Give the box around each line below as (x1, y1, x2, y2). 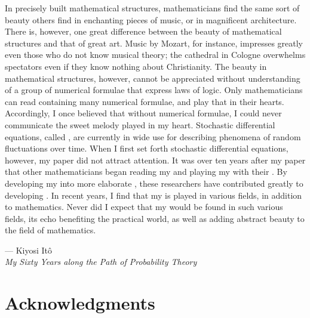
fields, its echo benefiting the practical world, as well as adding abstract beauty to (5, 212, 305, 224)
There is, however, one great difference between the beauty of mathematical (5, 25, 282, 38)
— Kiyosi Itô (5, 243, 53, 256)
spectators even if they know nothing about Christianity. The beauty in (5, 60, 267, 72)
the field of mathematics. (5, 224, 96, 236)
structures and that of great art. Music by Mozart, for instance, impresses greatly (5, 36, 303, 49)
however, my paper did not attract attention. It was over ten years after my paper (5, 153, 306, 166)
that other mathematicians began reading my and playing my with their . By (5, 165, 287, 178)
